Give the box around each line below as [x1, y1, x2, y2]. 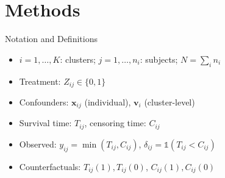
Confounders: [19, 95, 69, 108]
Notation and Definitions [5, 32, 98, 45]
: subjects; [140, 52, 178, 65]
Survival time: [19, 116, 72, 129]
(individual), [84, 95, 131, 108]
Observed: [19, 137, 57, 150]
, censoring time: [84, 116, 146, 129]
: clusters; [60, 52, 96, 65]
